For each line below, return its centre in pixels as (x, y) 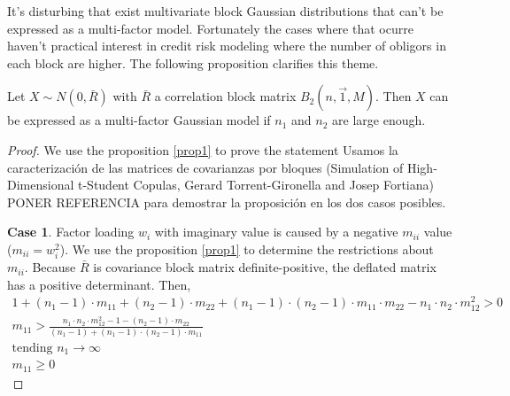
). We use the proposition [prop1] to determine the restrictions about (247, 248)
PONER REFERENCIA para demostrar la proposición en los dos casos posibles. (227, 202)
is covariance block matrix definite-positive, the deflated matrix (265, 267)
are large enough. (379, 120)
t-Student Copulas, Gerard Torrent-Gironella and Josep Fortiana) (255, 185)
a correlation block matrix (225, 96)
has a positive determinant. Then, (99, 284)
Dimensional (41, 185)
